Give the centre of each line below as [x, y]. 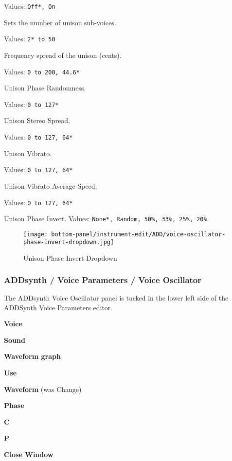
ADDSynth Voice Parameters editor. [58, 307]
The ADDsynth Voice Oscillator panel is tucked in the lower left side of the [116, 297]
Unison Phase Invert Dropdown [70, 258]
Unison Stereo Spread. [37, 120]
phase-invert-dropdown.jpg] [69, 242]
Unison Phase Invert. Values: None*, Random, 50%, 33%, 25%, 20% [106, 219]
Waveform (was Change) [43, 389]
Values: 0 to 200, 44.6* [42, 71]
